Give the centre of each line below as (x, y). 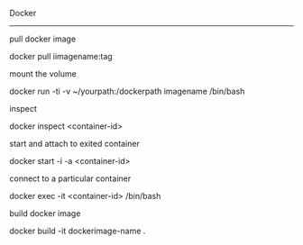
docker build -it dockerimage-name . (78, 231)
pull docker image (43, 39)
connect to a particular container (70, 178)
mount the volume (43, 74)
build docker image (45, 213)
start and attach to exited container (74, 144)
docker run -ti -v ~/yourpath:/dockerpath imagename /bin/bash (127, 91)
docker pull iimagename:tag (61, 56)
